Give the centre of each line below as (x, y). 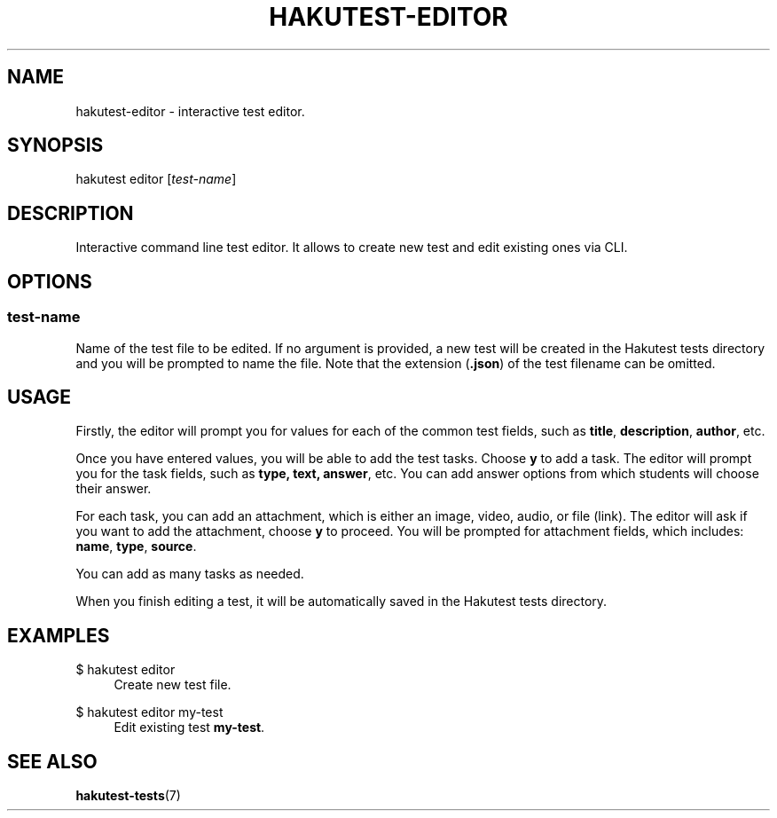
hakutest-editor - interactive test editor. (190, 111)
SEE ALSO (52, 761)
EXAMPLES (59, 635)
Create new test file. (173, 685)
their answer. (114, 489)
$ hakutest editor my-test (149, 712)
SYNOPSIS (55, 146)
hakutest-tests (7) (128, 796)
